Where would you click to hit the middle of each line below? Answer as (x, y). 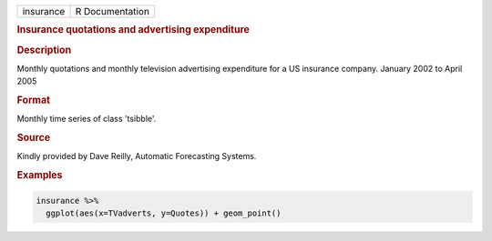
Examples (40, 176)
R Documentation (113, 11)
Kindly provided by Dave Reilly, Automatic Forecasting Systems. (137, 156)
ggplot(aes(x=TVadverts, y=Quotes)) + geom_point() (164, 213)
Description (44, 50)
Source (34, 138)
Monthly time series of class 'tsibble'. (87, 119)
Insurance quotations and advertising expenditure (133, 30)
